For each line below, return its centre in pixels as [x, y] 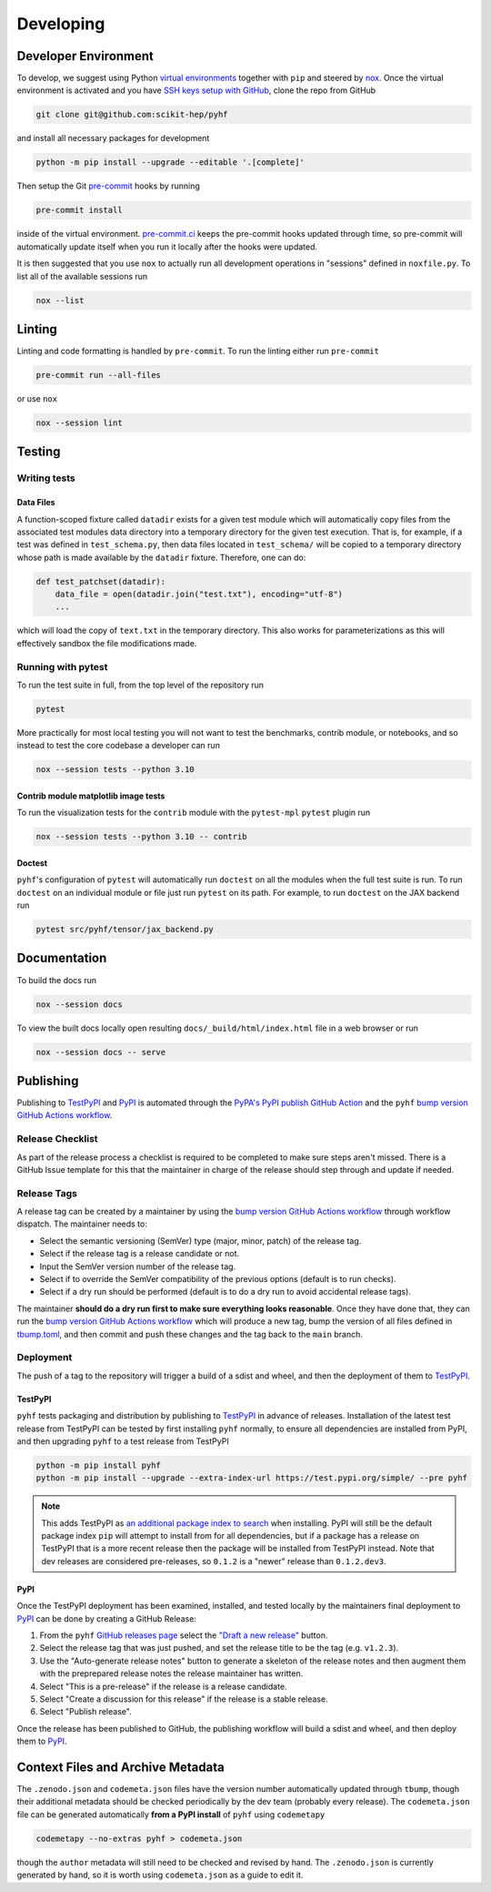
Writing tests [46, 478]
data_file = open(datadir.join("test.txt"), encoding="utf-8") [199, 595]
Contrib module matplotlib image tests [91, 796]
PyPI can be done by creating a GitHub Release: [107, 1618]
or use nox [37, 398]
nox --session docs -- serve [101, 1052]
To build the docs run [57, 980]
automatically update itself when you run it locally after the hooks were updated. [167, 247]
